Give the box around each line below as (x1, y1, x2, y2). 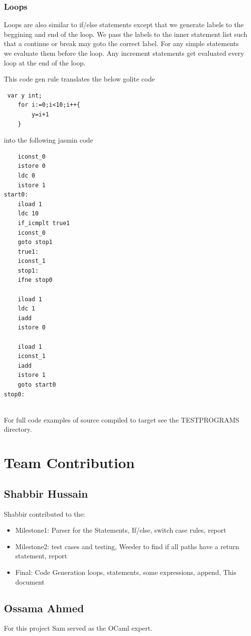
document (15, 576, 45, 587)
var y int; (7, 92, 42, 99)
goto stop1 (17, 239, 53, 246)
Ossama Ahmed (4, 600, 84, 615)
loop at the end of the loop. (4, 57, 86, 67)
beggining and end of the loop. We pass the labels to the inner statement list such (4, 29, 248, 39)
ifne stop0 (17, 277, 53, 284)
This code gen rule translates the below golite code (4, 74, 155, 84)
